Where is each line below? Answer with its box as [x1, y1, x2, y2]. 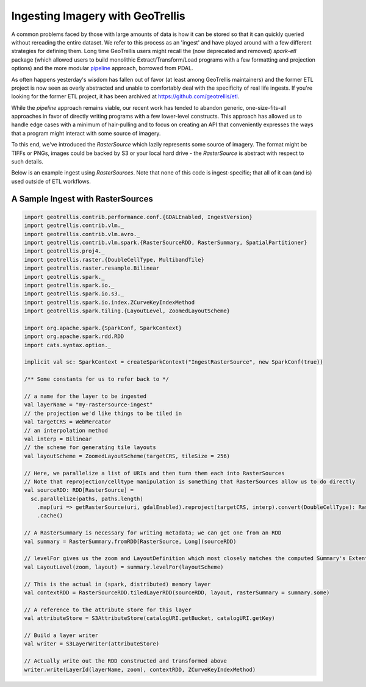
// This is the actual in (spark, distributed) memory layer [24, 580, 211, 588]
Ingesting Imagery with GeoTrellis [11, 9, 185, 23]
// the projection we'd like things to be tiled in [24, 409, 182, 417]
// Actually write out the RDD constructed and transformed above [24, 658, 227, 664]
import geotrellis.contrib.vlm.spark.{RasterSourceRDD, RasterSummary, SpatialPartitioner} [24, 239, 307, 246]
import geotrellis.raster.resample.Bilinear [24, 265, 160, 272]
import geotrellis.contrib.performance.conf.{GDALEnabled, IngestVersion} [24, 214, 253, 220]
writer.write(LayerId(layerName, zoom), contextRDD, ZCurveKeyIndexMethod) [24, 666, 256, 673]
